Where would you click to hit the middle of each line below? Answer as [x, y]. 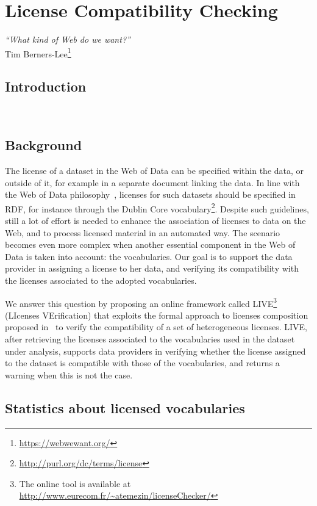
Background [44, 145]
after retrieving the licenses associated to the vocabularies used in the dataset [150, 339]
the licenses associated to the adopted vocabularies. [101, 280]
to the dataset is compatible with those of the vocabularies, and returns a [142, 363]
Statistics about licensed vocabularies [125, 407]
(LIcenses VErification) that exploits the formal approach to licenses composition [157, 315]
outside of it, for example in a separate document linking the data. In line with [152, 182]
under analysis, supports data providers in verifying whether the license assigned [155, 351]
